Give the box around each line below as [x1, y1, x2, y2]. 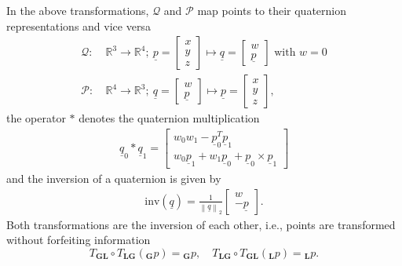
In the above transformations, [6, 2, 149, 18]
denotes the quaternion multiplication [79, 110, 260, 126]
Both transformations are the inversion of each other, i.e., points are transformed [6, 216, 396, 232]
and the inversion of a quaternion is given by [6, 170, 221, 187]
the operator [6, 110, 66, 126]
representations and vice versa [6, 17, 151, 34]
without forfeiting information [6, 231, 151, 248]
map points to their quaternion [197, 2, 347, 18]
